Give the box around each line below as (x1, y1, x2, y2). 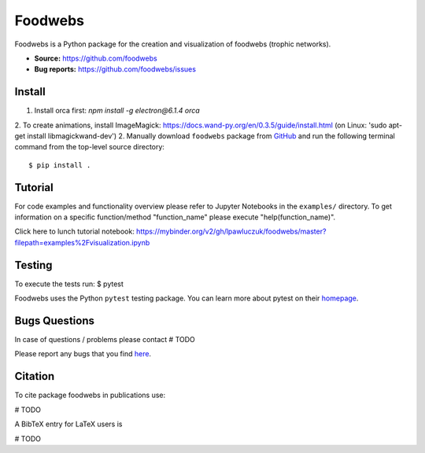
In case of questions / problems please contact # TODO (14, 335, 196, 344)
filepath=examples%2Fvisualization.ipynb (14, 238, 150, 247)
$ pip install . (28, 160, 91, 169)
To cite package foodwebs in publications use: (14, 390, 166, 400)
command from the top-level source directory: (14, 142, 165, 152)
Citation (14, 370, 55, 383)
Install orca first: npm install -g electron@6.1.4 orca (34, 106, 200, 116)
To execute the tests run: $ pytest (14, 279, 124, 289)
